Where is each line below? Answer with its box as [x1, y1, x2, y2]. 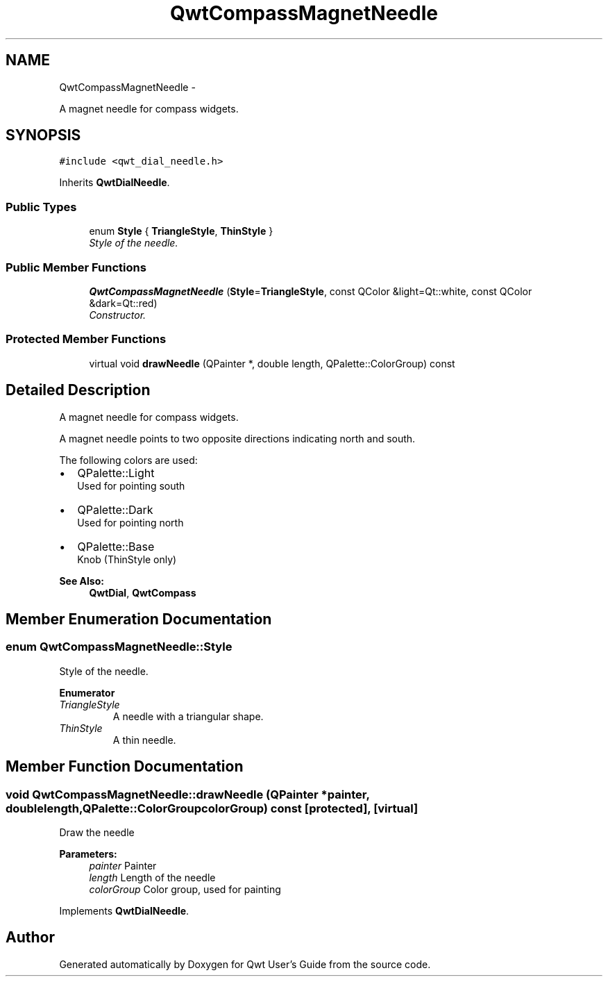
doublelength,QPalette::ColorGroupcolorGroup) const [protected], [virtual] [6, 801, 419, 815]
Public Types [6, 199, 77, 214]
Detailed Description [6, 381, 151, 399]
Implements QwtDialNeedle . [59, 904, 189, 917]
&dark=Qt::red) [89, 297, 158, 309]
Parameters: [59, 847, 117, 860]
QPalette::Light [77, 465, 155, 480]
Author [6, 929, 55, 947]
